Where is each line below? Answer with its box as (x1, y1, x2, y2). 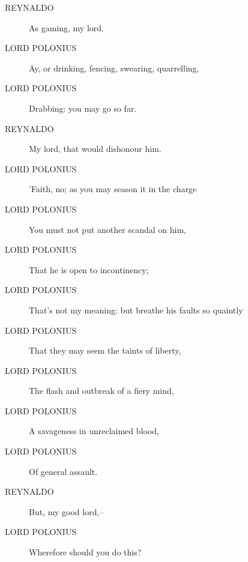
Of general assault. (29, 465, 98, 477)
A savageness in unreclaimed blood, (29, 425, 159, 437)
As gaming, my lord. (29, 21, 104, 34)
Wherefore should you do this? (29, 546, 142, 558)
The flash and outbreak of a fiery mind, (29, 384, 174, 397)
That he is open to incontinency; (29, 263, 149, 276)
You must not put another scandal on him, (29, 223, 186, 235)
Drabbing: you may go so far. (29, 101, 137, 114)
